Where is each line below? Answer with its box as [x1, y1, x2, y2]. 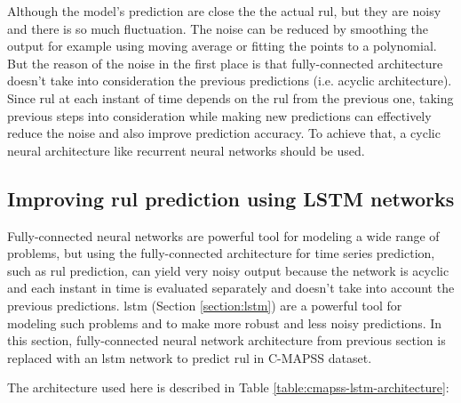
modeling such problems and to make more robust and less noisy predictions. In [7, 313, 442, 332]
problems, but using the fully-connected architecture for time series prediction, [7, 244, 435, 262]
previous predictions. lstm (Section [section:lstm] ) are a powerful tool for [7, 295, 402, 314]
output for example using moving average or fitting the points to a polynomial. [7, 36, 437, 55]
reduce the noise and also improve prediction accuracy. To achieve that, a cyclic [7, 124, 441, 142]
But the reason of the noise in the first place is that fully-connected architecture [7, 53, 443, 72]
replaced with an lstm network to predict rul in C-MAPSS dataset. [7, 348, 372, 367]
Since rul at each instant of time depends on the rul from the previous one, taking [7, 88, 454, 107]
